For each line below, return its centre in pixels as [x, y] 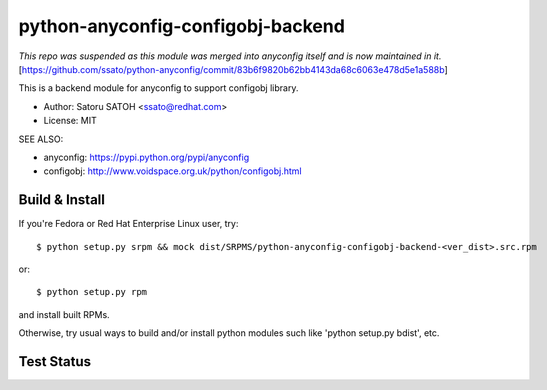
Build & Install [61, 200]
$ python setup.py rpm [92, 292]
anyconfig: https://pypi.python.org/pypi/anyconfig [146, 157]
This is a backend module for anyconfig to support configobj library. [158, 88]
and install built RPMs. [64, 314]
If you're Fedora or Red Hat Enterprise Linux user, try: [128, 224]
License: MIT [70, 121]
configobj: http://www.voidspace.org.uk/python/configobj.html [172, 171]
